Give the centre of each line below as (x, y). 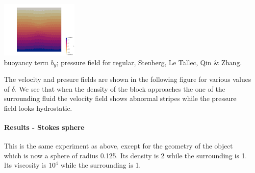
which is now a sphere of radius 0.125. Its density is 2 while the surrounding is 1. (126, 155)
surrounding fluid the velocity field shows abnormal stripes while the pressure (120, 98)
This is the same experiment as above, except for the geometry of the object (118, 146)
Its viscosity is (25, 165)
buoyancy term (26, 62)
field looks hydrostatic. (38, 108)
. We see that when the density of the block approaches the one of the (120, 88)
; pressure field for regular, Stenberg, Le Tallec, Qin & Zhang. (149, 62)
